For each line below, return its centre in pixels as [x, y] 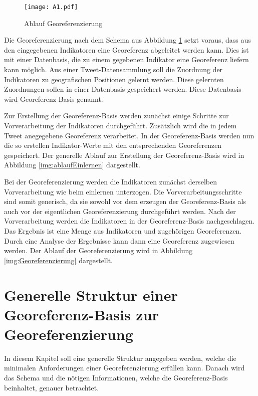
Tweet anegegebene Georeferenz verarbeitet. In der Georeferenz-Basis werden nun [129, 135]
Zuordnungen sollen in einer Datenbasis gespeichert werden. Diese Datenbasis [123, 89]
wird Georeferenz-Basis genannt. [54, 98]
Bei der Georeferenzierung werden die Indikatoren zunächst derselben [110, 181]
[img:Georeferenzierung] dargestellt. [58, 260]
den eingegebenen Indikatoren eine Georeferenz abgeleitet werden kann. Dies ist [126, 49]
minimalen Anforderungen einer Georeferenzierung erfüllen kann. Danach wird [124, 368]
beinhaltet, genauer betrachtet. [52, 387]
